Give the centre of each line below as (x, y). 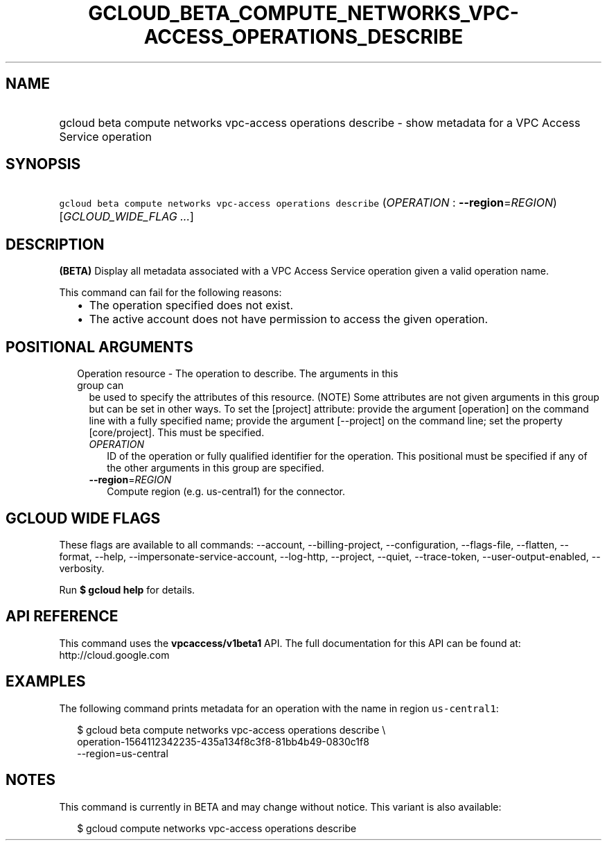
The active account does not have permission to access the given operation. (289, 319)
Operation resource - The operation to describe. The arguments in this (238, 374)
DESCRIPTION (55, 244)
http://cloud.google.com (114, 655)
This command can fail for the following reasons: (170, 293)
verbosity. (82, 568)
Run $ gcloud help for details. (127, 589)
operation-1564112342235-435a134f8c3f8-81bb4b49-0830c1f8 (223, 741)
